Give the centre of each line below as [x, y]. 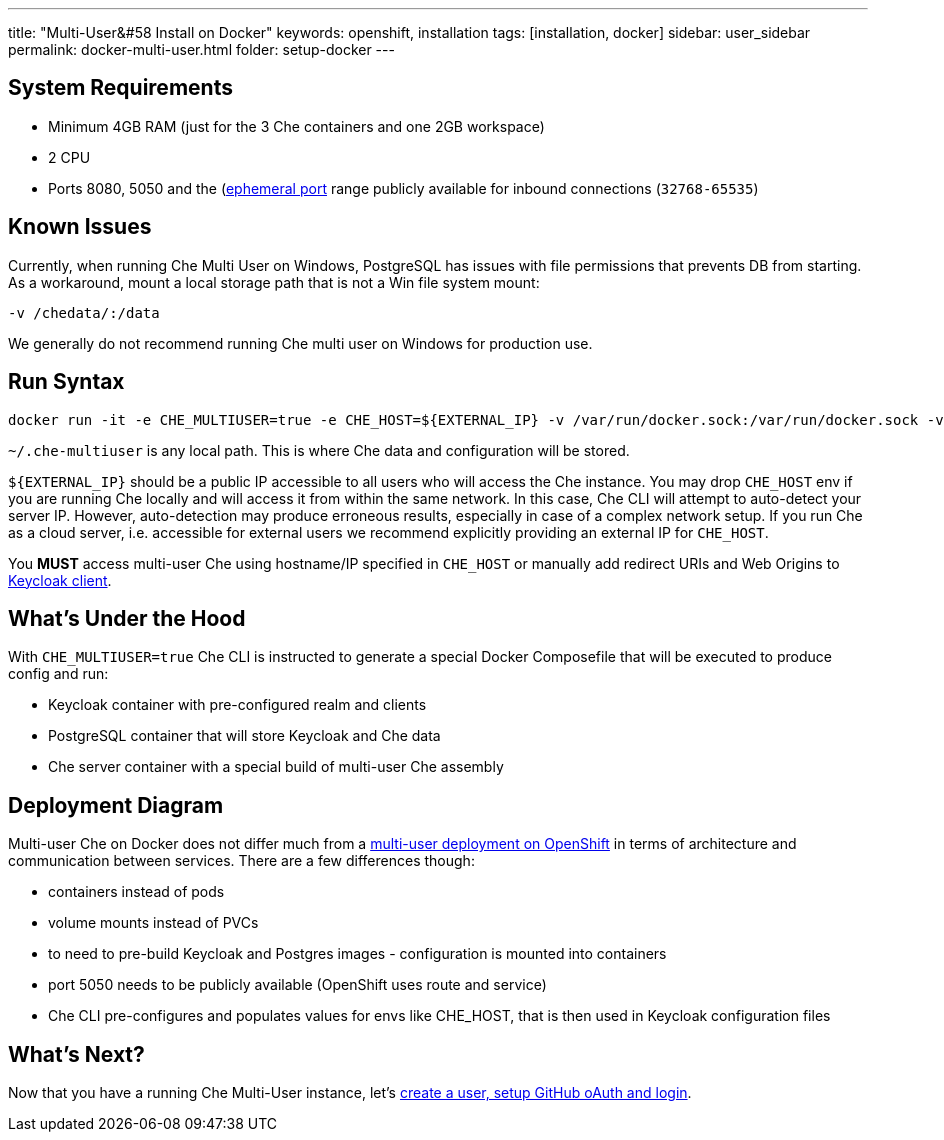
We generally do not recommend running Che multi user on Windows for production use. [300, 343]
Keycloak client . [60, 580]
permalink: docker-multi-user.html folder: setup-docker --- [201, 49]
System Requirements [120, 88]
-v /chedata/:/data [84, 312]
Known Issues [80, 227]
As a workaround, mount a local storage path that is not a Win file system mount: [274, 282]
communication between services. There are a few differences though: [241, 861]
